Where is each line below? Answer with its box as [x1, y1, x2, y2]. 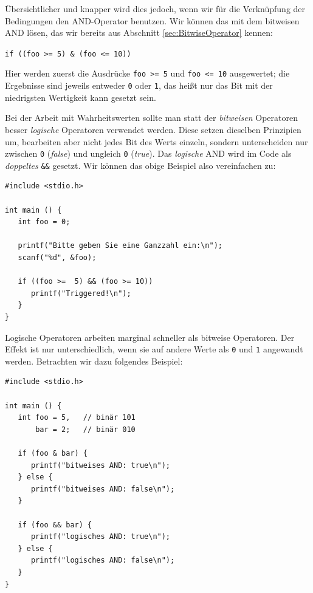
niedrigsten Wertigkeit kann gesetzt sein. [5, 91, 156, 103]
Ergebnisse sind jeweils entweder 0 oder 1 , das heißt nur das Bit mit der [5, 79, 273, 92]
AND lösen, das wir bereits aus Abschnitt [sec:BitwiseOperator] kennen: [5, 26, 273, 39]
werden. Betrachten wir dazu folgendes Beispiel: [5, 354, 183, 367]
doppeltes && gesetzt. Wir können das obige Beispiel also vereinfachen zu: [5, 159, 276, 171]
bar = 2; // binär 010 [35, 425, 136, 434]
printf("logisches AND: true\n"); [30, 532, 171, 541]
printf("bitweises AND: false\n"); [30, 484, 175, 493]
